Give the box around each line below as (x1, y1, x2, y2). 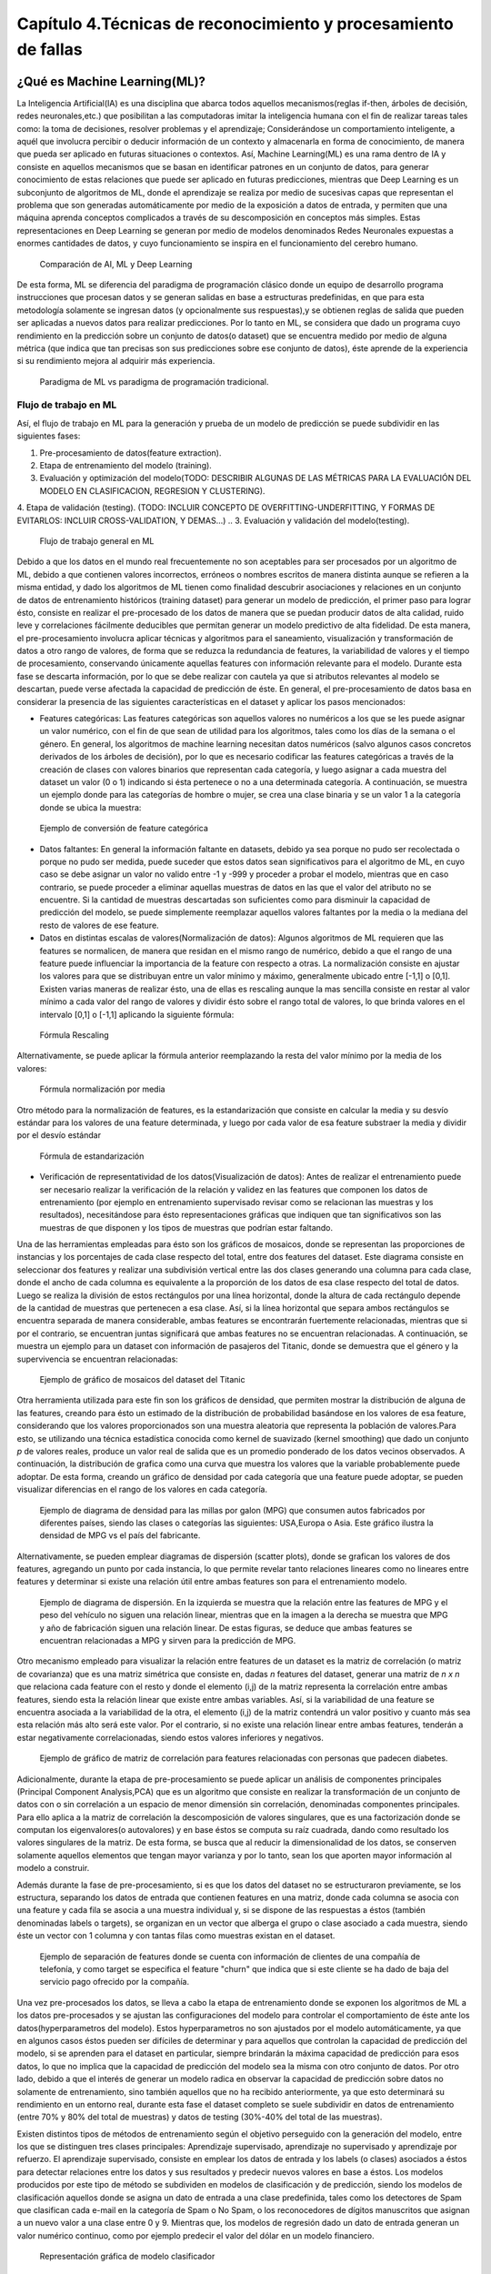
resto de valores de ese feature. (39, 920, 159, 931)
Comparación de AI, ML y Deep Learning (39, 258, 193, 269)
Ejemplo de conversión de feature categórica (39, 823, 209, 834)
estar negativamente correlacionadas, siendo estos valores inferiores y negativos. (16, 1732, 325, 1743)
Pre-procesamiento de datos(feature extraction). (39, 447, 222, 458)
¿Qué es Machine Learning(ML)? (16, 74, 206, 89)
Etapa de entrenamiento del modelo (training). (39, 459, 213, 470)
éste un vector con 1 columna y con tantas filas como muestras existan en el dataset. (16, 1930, 336, 1941)
